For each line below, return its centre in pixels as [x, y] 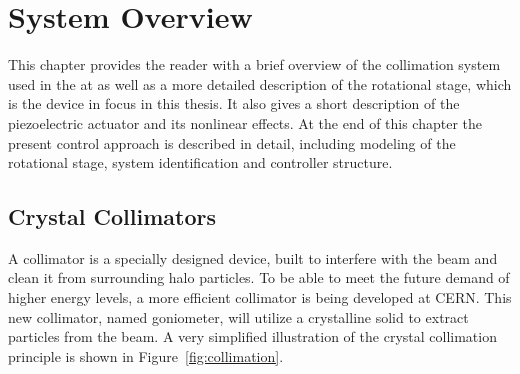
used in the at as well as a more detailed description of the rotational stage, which [260, 83]
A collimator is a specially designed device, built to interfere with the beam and [253, 257]
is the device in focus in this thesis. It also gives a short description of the [234, 103]
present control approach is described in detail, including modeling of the [232, 142]
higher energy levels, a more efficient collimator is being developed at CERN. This [260, 297]
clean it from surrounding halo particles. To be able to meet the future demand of [259, 277]
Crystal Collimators [112, 216]
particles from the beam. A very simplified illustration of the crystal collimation [252, 336]
